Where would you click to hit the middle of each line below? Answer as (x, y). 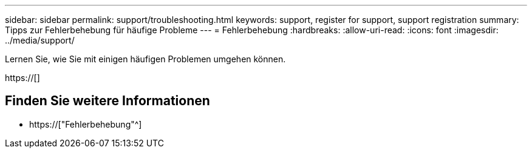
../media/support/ (40, 40)
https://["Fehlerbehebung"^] (86, 124)
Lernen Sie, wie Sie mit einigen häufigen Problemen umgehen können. (145, 59)
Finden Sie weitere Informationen (107, 101)
